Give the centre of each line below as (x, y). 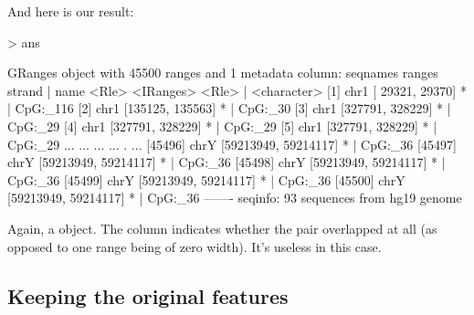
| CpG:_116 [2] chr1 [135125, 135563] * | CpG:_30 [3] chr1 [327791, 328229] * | (229, 108)
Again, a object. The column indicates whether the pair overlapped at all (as (222, 228)
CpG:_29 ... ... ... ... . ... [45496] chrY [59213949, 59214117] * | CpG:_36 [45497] (232, 144)
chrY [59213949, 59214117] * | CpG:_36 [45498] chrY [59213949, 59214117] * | (226, 162)
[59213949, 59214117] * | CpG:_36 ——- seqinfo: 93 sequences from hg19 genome (235, 198)
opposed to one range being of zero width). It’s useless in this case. (195, 246)
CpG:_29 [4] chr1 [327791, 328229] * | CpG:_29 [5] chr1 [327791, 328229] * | (222, 126)
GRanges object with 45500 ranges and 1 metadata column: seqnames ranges (223, 73)
